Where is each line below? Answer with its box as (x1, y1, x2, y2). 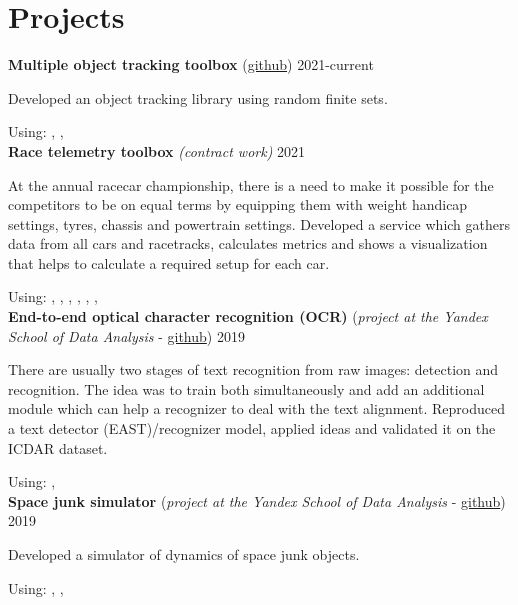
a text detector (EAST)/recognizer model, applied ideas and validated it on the (8, 418, 496, 439)
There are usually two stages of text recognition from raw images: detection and (8, 359, 499, 380)
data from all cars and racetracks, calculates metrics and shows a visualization (8, 233, 488, 254)
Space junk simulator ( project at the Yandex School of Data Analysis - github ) (8, 490, 506, 511)
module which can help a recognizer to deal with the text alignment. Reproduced (8, 398, 505, 419)
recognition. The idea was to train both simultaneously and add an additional (8, 378, 485, 399)
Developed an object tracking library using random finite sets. (8, 87, 388, 108)
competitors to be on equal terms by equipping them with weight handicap (8, 194, 468, 215)
